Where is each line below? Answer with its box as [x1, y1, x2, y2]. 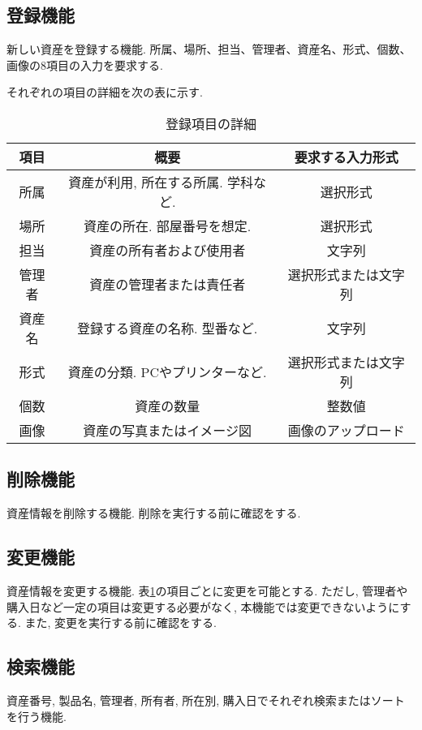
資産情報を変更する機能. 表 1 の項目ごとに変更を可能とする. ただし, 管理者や [6, 582, 408, 599]
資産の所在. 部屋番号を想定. [84, 216, 252, 235]
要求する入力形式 [294, 147, 398, 166]
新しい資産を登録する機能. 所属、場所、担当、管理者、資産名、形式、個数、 [6, 41, 411, 58]
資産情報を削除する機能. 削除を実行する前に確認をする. [6, 505, 301, 522]
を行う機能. [6, 707, 67, 724]
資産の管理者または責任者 [89, 274, 246, 294]
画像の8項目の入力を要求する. [6, 56, 163, 73]
